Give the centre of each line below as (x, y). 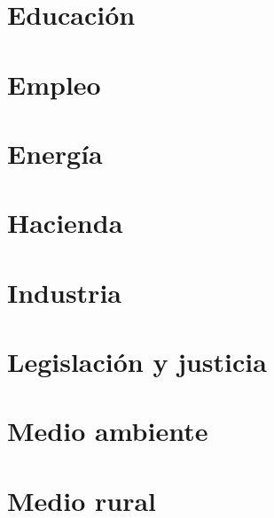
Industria (64, 292)
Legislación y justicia (137, 362)
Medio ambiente (108, 431)
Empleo (54, 84)
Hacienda (65, 223)
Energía (55, 153)
